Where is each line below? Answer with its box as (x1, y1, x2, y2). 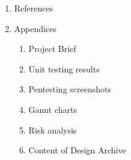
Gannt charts (28, 103, 77, 115)
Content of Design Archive (28, 144, 126, 156)
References (14, 2, 53, 14)
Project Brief (28, 42, 76, 55)
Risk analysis (28, 123, 77, 136)
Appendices (14, 22, 56, 34)
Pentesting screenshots (28, 83, 112, 95)
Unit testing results (28, 62, 100, 75)
